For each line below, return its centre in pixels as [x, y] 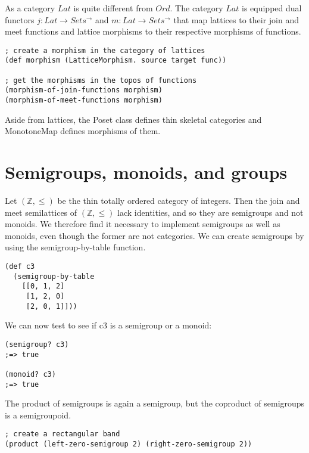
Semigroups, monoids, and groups [146, 172]
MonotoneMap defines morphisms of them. [83, 131]
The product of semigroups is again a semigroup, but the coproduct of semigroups [155, 403]
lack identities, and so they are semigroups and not [210, 212]
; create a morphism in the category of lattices [105, 50]
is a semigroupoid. [38, 415]
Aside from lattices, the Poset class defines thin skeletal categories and [133, 119]
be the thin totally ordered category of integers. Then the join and [179, 201]
